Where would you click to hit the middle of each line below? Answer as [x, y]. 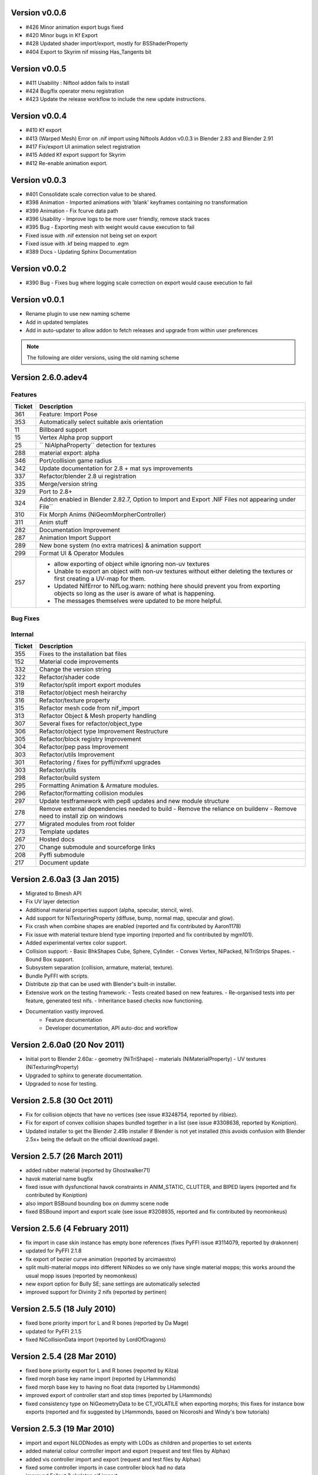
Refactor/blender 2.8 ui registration [88, 476]
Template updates [64, 832]
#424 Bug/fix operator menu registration [75, 91]
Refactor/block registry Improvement [90, 739]
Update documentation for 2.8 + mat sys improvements [116, 468]
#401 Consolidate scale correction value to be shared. [91, 194]
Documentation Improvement [79, 530]
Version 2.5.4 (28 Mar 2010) [64, 1356]
